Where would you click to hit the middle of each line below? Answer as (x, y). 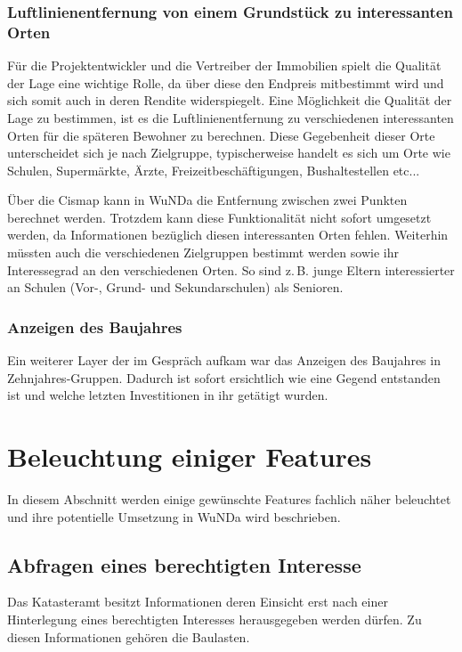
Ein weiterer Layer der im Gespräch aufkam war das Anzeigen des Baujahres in (224, 360)
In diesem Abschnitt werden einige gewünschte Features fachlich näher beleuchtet (229, 498)
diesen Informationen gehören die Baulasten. (129, 636)
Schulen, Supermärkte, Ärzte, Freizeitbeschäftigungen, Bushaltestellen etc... (214, 170)
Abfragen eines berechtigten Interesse (184, 564)
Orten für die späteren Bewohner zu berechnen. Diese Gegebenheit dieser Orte (221, 135)
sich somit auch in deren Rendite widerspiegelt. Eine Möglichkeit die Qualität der (230, 100)
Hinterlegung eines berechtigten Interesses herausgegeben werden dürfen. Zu (215, 619)
